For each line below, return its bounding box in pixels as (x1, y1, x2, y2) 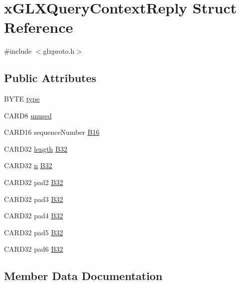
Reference (4, 17, 73, 37)
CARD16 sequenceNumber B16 (4, 127, 100, 137)
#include (4, 46, 32, 56)
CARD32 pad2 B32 (4, 177, 63, 188)
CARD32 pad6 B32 (4, 244, 63, 254)
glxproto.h (43, 46, 75, 56)
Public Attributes (4, 70, 97, 86)
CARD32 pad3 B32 (4, 193, 63, 204)
